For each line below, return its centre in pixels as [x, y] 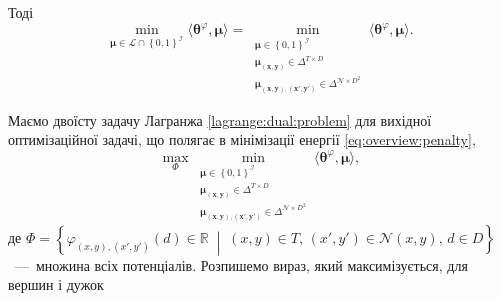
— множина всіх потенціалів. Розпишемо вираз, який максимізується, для [241, 264]
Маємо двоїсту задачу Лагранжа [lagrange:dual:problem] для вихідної [220, 119]
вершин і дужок [56, 284]
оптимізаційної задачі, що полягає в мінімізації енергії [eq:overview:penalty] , [242, 139]
